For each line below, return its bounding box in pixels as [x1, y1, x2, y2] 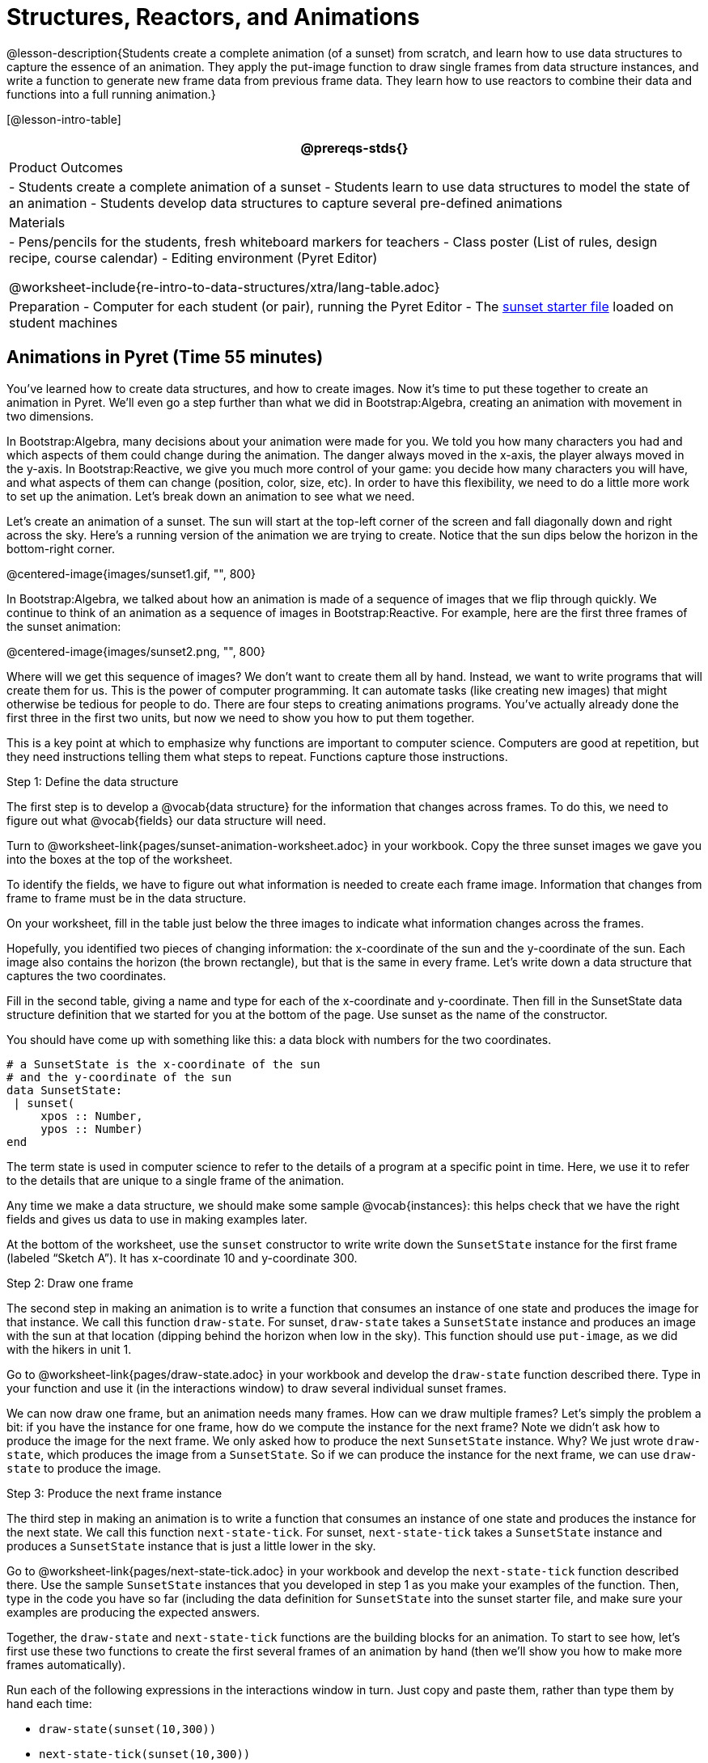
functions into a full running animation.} [6, 87, 216, 101]
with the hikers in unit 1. [6, 1342, 132, 1356]
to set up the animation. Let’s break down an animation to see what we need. [6, 488, 415, 503]
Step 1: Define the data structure [6, 774, 179, 788]
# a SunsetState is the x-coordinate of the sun [6, 1057, 320, 1071]
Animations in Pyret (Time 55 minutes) [6, 347, 324, 368]
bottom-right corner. [6, 541, 116, 556]
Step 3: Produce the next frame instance [6, 1486, 223, 1500]
